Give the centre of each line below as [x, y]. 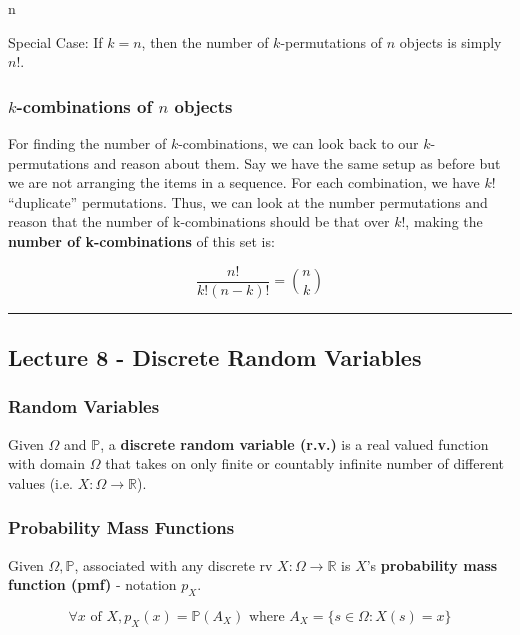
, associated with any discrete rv [173, 564]
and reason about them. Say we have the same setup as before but [297, 162]
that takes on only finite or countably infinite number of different [305, 463]
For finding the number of [87, 143]
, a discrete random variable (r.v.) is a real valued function [294, 443]
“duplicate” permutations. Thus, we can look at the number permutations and [248, 201]
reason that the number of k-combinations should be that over [199, 221]
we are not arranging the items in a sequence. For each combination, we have [244, 182]
